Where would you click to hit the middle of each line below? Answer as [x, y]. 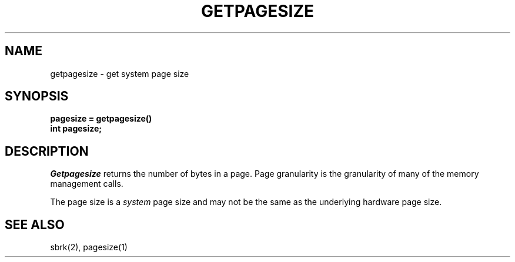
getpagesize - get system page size [120, 73]
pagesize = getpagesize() [101, 119]
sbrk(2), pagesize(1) [89, 247]
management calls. [87, 184]
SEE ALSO [35, 224]
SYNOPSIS [37, 96]
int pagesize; [76, 129]
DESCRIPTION [47, 151]
